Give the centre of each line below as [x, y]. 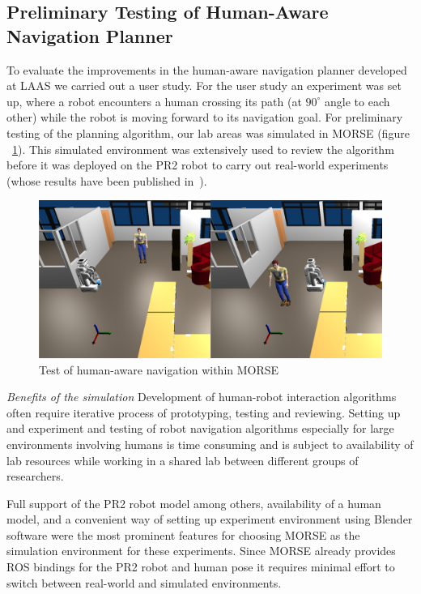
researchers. [35, 476]
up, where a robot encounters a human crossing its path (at [154, 101]
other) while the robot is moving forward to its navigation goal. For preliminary [205, 117]
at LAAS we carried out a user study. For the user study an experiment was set [204, 85]
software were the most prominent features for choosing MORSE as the [183, 534]
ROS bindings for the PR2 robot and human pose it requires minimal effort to [201, 567]
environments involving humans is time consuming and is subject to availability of [210, 444]
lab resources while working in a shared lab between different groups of [183, 460]
